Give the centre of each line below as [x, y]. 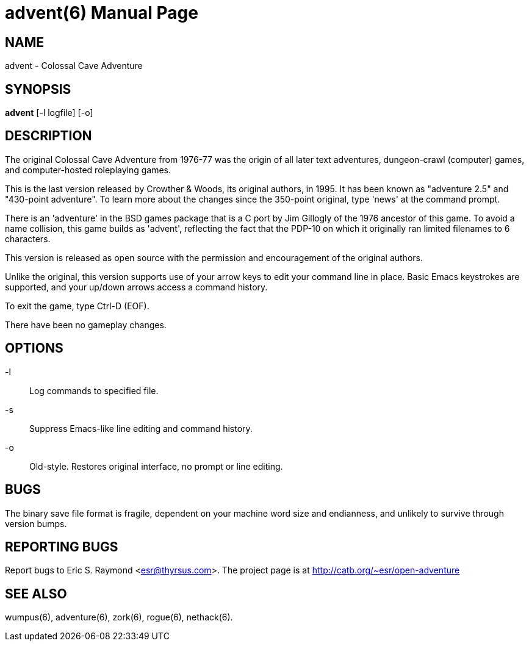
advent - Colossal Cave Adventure [74, 66]
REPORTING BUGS [62, 547]
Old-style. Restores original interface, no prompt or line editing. [156, 466]
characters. [28, 239]
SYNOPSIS [38, 89]
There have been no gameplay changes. [86, 325]
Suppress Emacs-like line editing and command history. [141, 428]
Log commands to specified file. [94, 390]
